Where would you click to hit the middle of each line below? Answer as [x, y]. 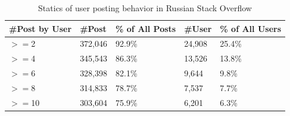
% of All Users [251, 28]
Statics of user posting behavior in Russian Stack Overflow [145, 8]
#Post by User [40, 28]
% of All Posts [146, 28]
